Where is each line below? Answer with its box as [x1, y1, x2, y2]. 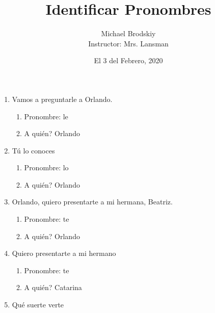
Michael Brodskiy [101, 28, 156, 39]
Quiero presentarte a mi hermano [12, 248, 116, 258]
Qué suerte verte [12, 299, 64, 310]
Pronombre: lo [24, 162, 69, 173]
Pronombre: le [24, 111, 68, 121]
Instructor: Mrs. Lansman [88, 38, 169, 48]
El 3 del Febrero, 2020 [94, 55, 163, 66]
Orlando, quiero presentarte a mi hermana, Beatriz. [12, 196, 173, 207]
